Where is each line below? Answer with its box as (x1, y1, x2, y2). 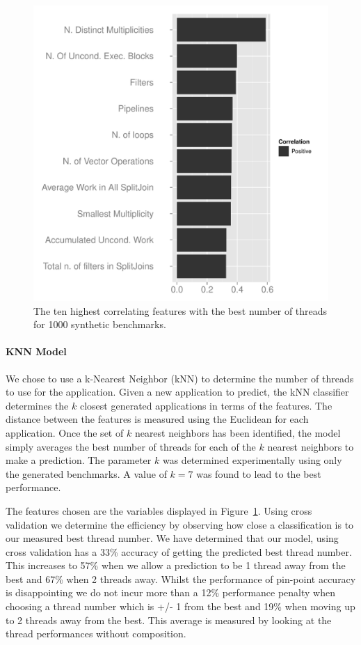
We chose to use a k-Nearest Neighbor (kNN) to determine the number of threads (6, 371, 354, 385)
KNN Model (6, 344, 67, 359)
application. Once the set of (6, 425, 124, 440)
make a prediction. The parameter (6, 453, 152, 467)
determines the (6, 398, 69, 412)
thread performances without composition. (6, 626, 186, 641)
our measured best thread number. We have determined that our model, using (6, 531, 339, 545)
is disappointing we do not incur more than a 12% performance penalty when (6, 585, 335, 600)
